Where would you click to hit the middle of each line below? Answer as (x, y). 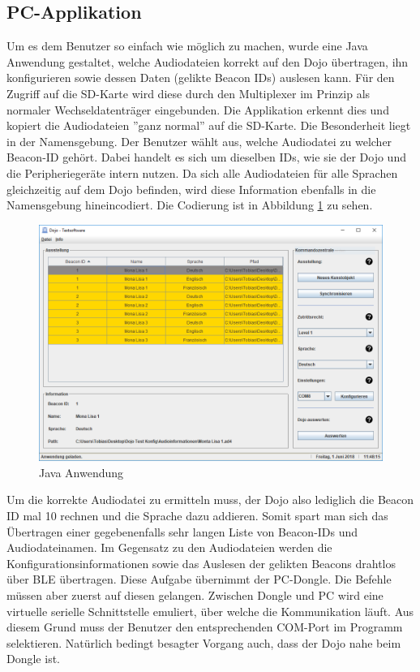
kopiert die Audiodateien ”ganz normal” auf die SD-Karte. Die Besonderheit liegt (209, 125)
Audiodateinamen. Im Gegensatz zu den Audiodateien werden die (169, 547)
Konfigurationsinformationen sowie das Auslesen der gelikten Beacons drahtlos (201, 563)
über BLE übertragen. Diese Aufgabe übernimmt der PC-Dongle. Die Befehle (199, 579)
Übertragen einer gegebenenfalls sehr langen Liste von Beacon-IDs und (182, 531)
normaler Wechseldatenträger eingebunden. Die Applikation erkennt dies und (198, 109)
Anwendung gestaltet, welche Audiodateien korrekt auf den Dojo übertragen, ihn (208, 61)
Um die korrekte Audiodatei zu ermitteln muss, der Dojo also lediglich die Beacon (210, 500)
